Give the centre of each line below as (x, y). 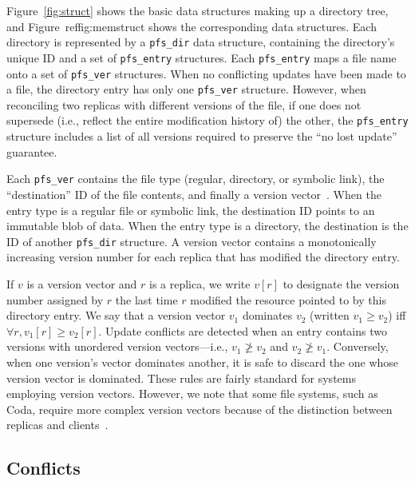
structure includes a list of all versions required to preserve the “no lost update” (202, 136)
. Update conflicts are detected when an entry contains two (243, 330)
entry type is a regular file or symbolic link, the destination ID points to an (191, 210)
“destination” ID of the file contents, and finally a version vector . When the (194, 194)
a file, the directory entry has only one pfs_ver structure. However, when (186, 89)
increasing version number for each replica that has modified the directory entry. (203, 257)
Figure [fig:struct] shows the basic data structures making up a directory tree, (198, 10)
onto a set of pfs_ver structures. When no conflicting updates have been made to (206, 73)
